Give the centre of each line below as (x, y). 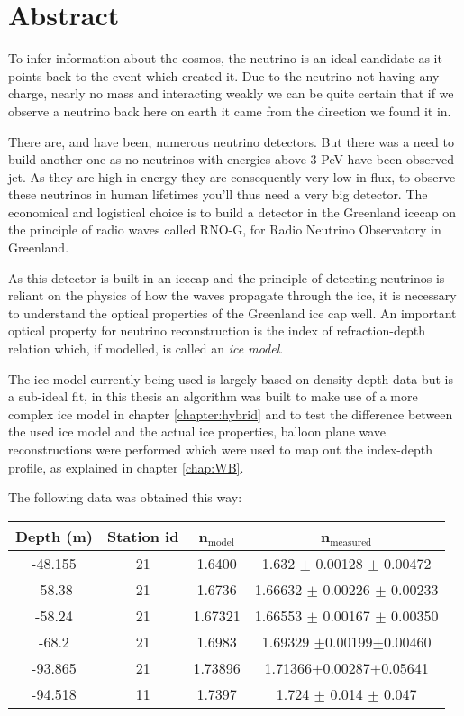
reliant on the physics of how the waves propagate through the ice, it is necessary (232, 295)
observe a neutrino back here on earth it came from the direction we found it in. (230, 110)
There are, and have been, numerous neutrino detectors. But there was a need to (231, 141)
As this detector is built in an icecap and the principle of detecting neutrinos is (227, 277)
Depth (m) (54, 536)
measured (351, 542)
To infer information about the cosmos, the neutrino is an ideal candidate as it (225, 58)
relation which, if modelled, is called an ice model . (146, 349)
